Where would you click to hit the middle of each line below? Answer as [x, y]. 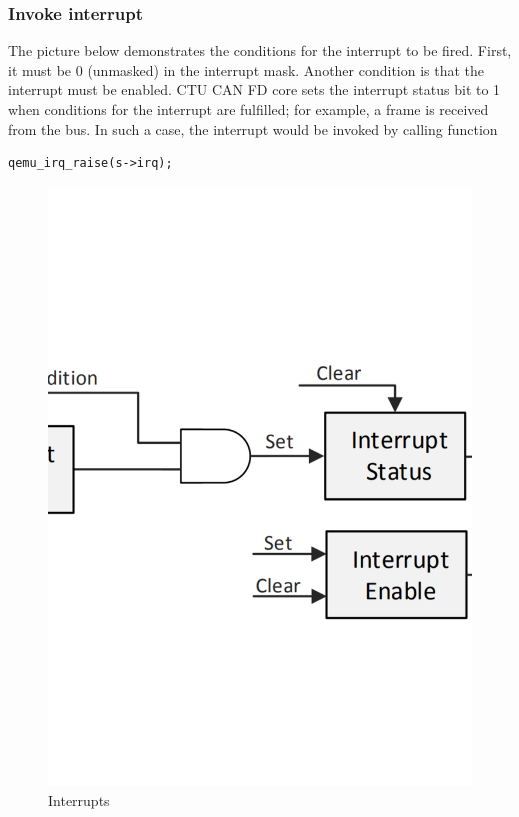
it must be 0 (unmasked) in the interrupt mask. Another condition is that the [246, 69]
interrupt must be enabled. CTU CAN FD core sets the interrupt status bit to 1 [254, 89]
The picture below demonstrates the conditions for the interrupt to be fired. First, [260, 50]
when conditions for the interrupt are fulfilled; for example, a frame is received [248, 109]
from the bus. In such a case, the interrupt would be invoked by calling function [253, 128]
